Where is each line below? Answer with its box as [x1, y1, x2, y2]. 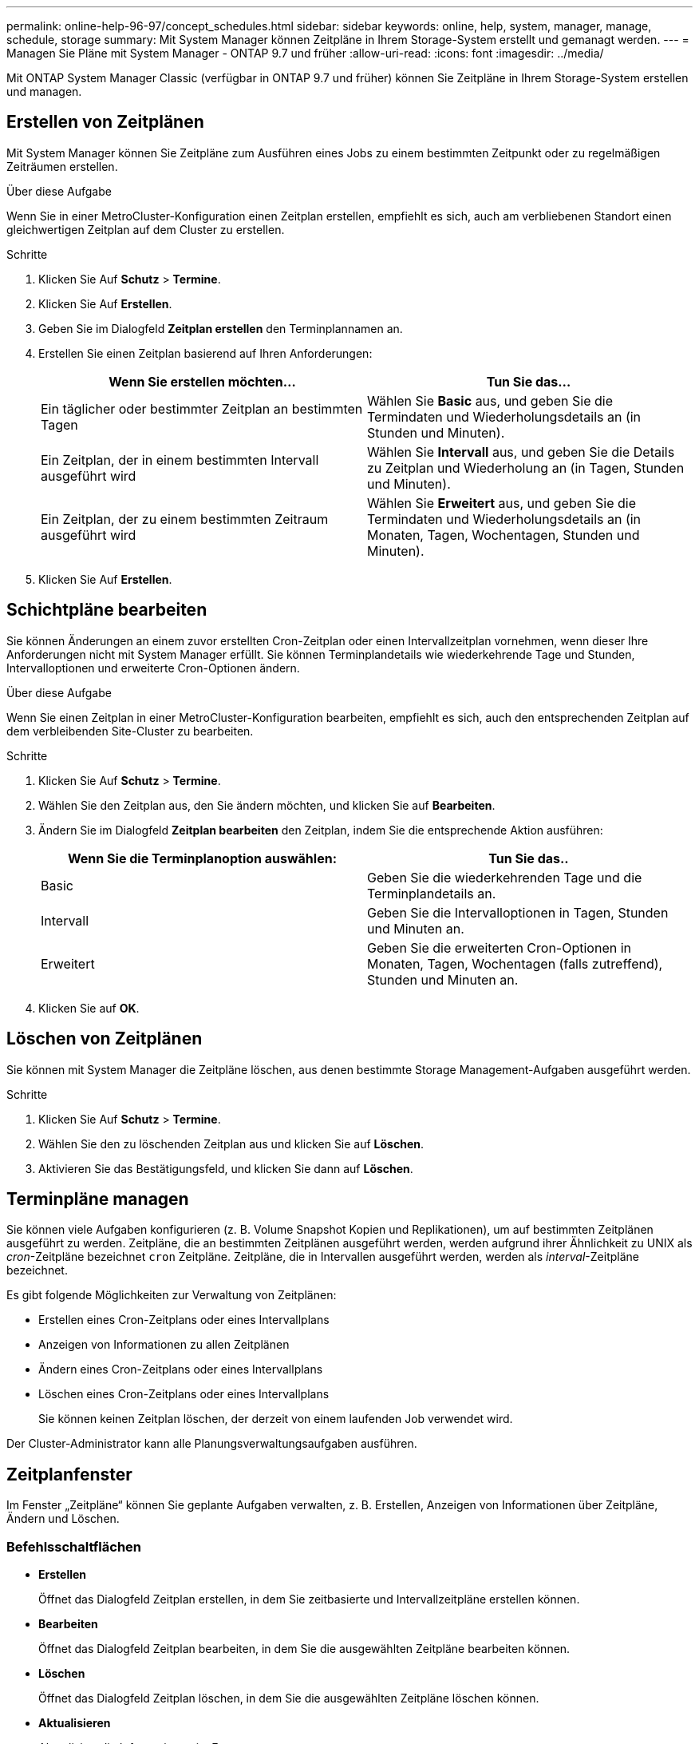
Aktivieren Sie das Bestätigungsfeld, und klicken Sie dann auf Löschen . [38, 1161, 413, 1175]
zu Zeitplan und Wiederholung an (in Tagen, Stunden [367, 459, 685, 476]
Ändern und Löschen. [6, 1512, 120, 1526]
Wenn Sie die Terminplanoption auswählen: [68, 850, 337, 866]
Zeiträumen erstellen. [6, 159, 118, 173]
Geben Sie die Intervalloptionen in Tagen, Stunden [367, 904, 669, 921]
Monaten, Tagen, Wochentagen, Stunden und [367, 526, 640, 543]
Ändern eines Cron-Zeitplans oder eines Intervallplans [38, 1362, 323, 1377]
